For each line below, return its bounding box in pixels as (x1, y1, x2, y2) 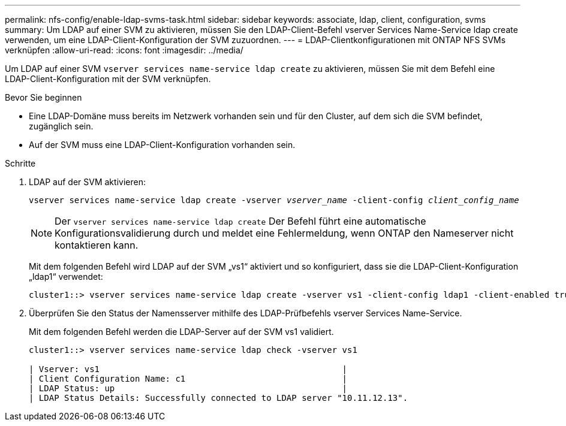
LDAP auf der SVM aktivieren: (29, 177, 146, 187)
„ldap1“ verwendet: (29, 271, 103, 282)
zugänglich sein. (29, 121, 94, 131)
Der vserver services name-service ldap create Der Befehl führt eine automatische (55, 215, 426, 227)
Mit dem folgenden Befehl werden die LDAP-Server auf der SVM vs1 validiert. (29, 327, 334, 337)
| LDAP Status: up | (29, 383, 348, 393)
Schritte (5, 158, 36, 168)
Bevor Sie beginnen (5, 92, 82, 102)
